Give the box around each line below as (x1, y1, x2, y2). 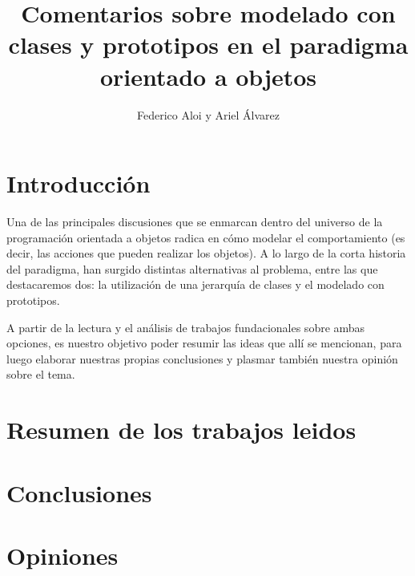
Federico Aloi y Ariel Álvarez (136, 106, 280, 123)
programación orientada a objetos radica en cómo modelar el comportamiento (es (6, 229, 405, 245)
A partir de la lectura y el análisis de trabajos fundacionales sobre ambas (6, 318, 365, 335)
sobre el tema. (6, 366, 75, 383)
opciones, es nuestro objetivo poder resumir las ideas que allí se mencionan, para (6, 335, 402, 351)
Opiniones (6, 538, 119, 571)
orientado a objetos (99, 59, 317, 92)
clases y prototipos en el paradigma (8, 28, 409, 61)
